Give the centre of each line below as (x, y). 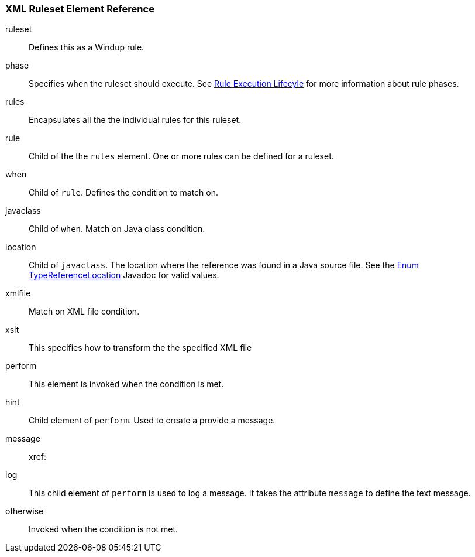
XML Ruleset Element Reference (80, 9)
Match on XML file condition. (84, 312)
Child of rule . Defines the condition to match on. (124, 193)
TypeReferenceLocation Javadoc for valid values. (124, 275)
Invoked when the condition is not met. (104, 529)
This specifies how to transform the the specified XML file (140, 348)
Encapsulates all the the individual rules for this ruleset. (135, 120)
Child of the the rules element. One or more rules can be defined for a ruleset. (181, 156)
